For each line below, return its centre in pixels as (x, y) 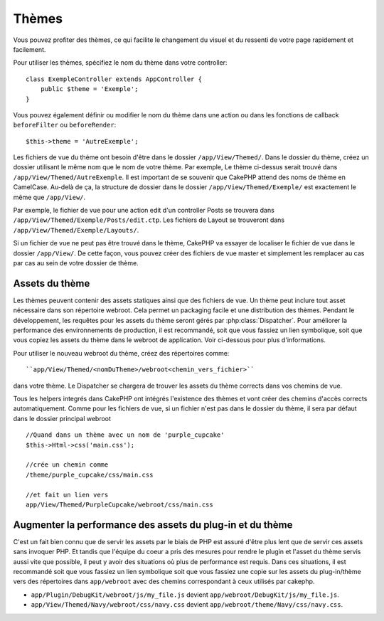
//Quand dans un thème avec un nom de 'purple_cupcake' (125, 435)
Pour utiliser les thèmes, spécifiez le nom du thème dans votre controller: (120, 63)
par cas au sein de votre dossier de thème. (76, 262)
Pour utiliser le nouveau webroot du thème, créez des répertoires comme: (121, 353)
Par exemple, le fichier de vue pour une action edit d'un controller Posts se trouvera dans (144, 211)
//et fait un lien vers (67, 495)
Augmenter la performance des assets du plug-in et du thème (153, 525)
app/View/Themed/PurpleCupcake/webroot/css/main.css (119, 504)
